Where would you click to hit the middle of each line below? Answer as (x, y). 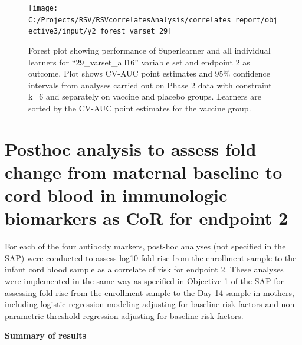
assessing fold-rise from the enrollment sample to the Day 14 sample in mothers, (150, 292)
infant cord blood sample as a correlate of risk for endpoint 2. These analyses (144, 269)
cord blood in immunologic (116, 195)
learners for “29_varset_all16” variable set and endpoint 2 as (139, 62)
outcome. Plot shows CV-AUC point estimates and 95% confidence (149, 73)
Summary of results (45, 335)
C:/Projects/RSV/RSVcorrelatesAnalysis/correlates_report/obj (153, 20)
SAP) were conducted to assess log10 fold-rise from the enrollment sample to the (151, 257)
